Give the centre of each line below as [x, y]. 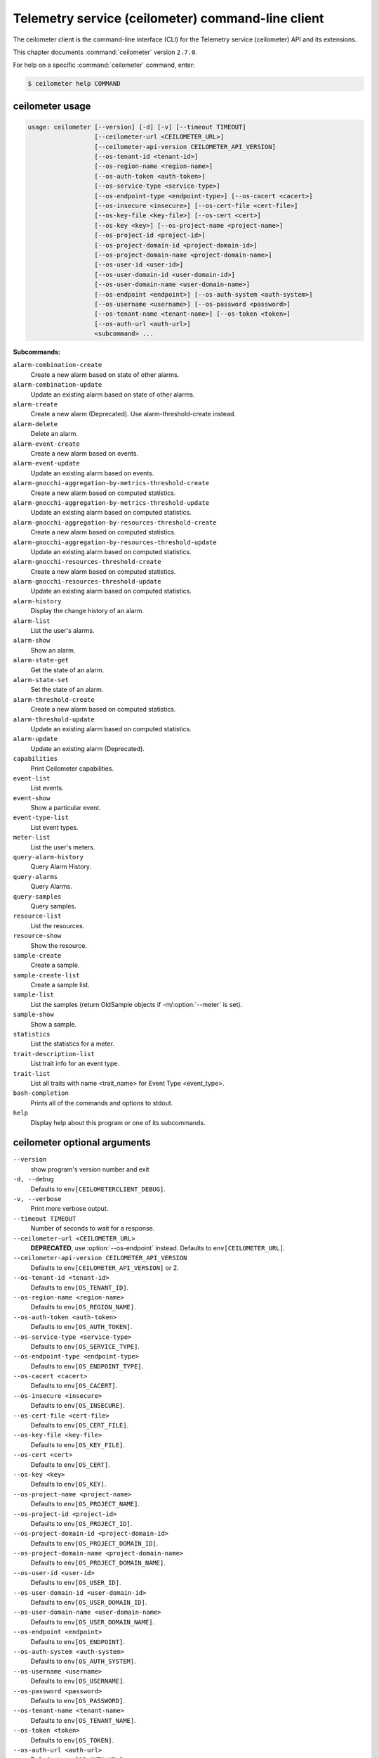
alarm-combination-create [58, 365]
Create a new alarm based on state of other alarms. [105, 374]
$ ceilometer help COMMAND [74, 84]
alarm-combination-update [58, 385]
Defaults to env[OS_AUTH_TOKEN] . [81, 1327]
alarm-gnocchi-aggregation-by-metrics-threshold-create [111, 483]
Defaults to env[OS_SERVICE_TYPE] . [85, 1346]
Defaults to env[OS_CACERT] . [74, 1386]
